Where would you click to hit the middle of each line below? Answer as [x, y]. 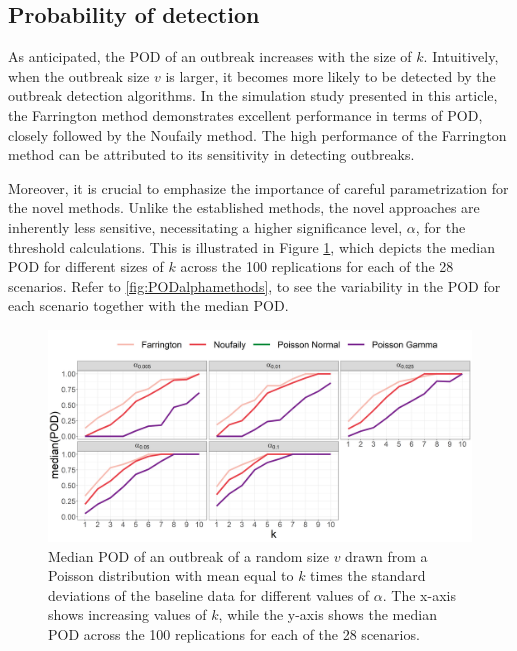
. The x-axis [419, 594]
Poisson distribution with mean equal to [171, 575]
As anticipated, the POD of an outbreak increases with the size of [210, 56]
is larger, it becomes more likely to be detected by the [330, 75]
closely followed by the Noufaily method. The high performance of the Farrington [257, 134]
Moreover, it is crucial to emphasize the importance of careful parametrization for [258, 187]
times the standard [368, 575]
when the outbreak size [79, 75]
